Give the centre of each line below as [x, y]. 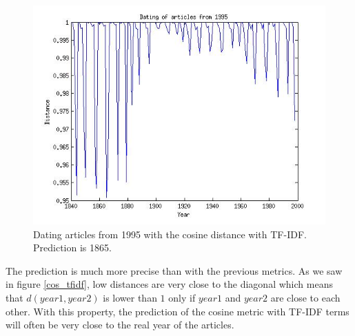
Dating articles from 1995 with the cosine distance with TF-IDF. [170, 234]
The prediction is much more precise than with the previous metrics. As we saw [174, 270]
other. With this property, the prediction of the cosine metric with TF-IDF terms [177, 311]
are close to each [305, 297]
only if [182, 297]
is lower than [130, 297]
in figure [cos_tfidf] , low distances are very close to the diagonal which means [169, 284]
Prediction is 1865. [72, 248]
